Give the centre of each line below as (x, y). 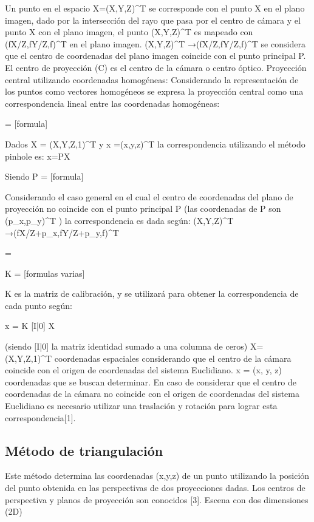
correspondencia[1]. (40, 417)
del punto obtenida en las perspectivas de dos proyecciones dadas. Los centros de (155, 488)
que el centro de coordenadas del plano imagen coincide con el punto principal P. (155, 56)
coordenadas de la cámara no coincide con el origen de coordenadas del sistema (152, 394)
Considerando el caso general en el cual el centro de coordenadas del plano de (149, 196)
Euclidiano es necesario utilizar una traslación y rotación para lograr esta (141, 406)
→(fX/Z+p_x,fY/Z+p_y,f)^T (62, 232)
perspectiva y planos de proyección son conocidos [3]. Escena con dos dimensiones (157, 499)
